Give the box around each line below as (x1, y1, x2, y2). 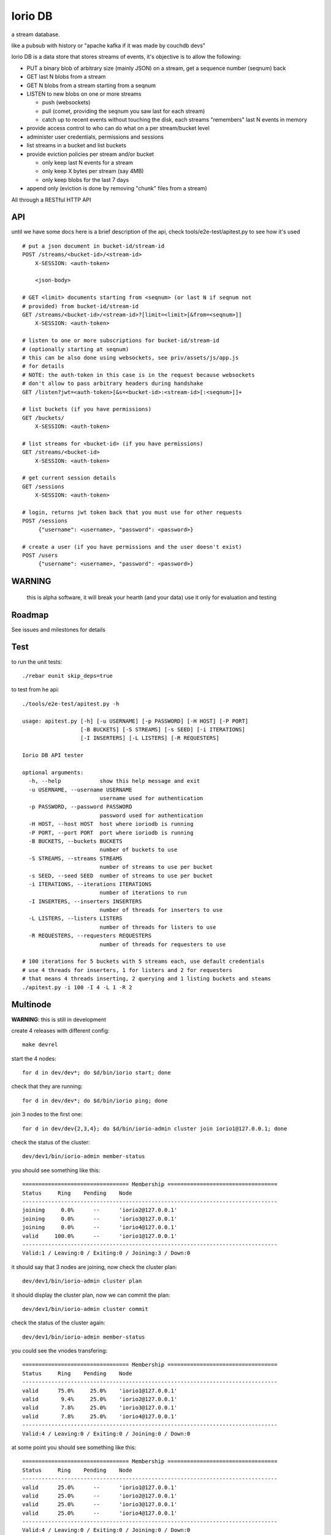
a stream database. (11, 31, 61, 38)
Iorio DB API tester (22, 752, 84, 759)
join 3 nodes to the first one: (11, 1111, 83, 1118)
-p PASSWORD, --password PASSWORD (28, 803, 132, 810)
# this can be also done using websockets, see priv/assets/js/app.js (22, 354, 239, 361)
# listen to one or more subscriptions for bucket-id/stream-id (22, 337, 220, 344)
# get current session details (22, 475, 116, 481)
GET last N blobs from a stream (26, 73, 106, 80)
